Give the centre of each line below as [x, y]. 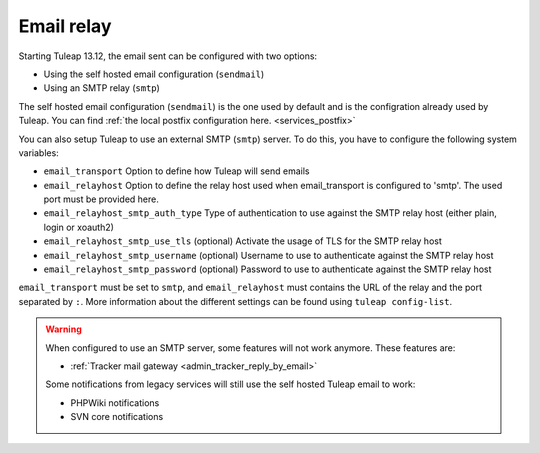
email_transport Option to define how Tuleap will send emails [176, 171]
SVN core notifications [117, 417]
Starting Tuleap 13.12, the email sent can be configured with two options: [168, 56]
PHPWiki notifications [115, 402]
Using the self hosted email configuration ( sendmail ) [154, 74]
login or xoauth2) [79, 227]
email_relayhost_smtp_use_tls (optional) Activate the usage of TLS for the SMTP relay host [242, 241]
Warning [63, 329]
